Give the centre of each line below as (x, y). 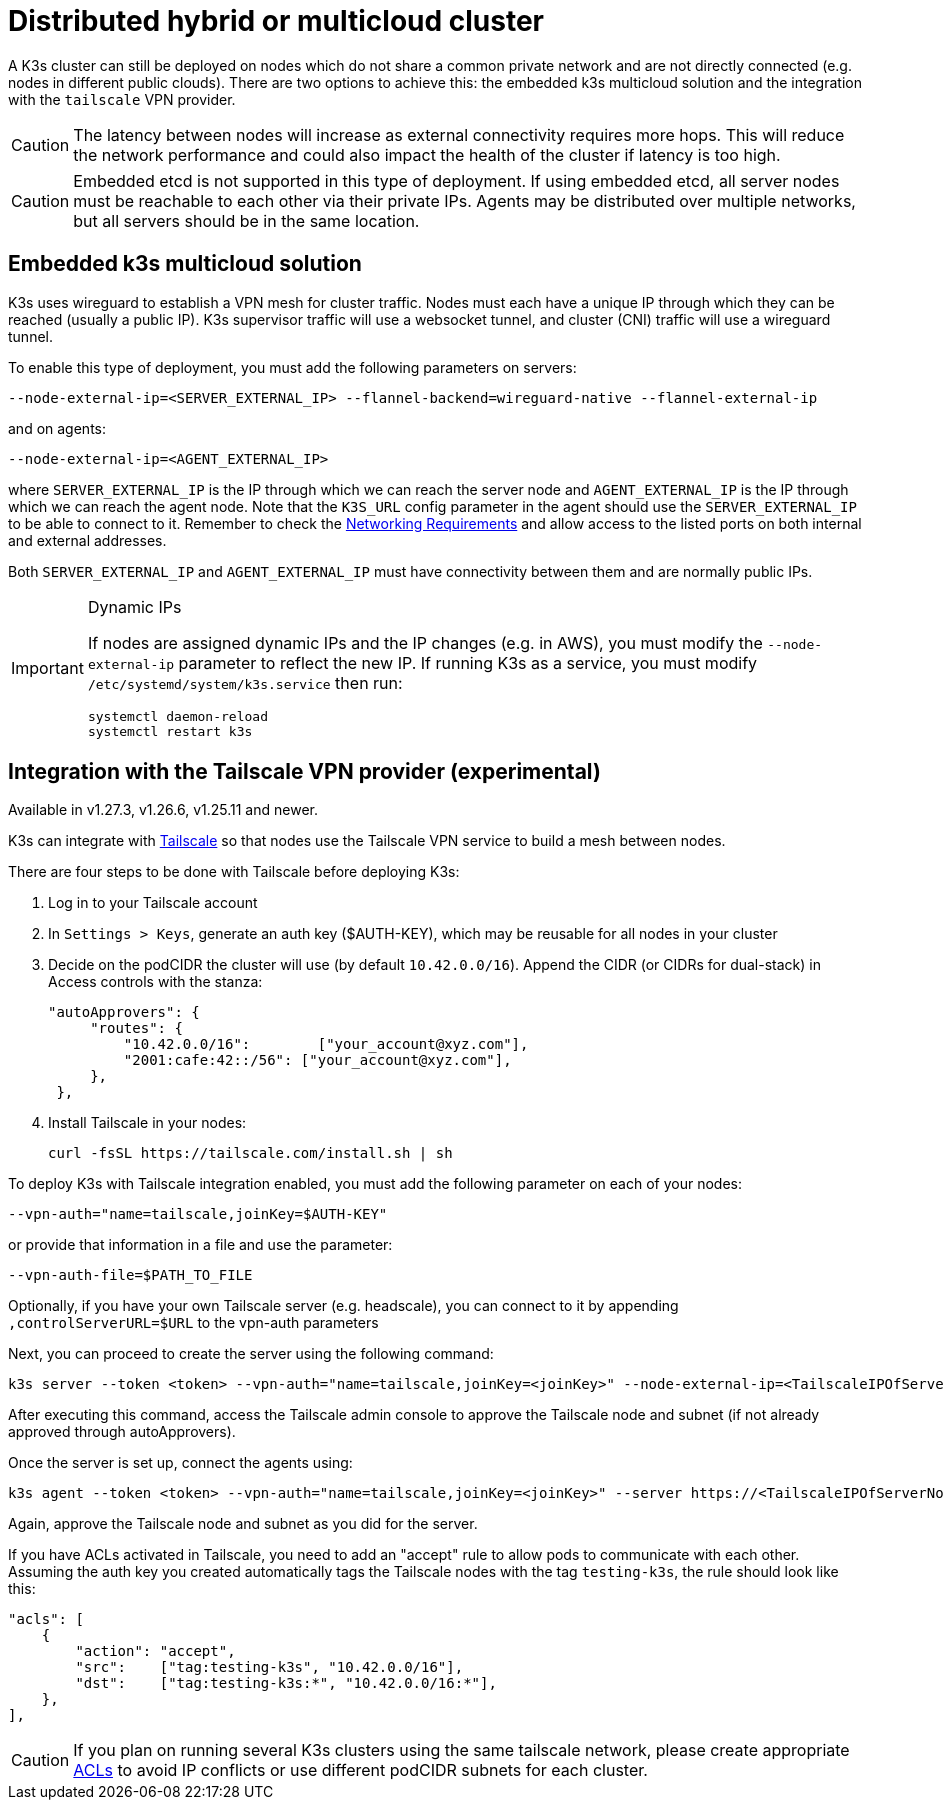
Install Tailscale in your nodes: (147, 1123)
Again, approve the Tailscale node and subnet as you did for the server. (243, 1524)
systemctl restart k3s (170, 731)
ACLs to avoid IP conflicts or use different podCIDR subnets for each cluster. (360, 1770)
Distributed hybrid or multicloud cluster (276, 21)
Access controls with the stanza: (155, 982)
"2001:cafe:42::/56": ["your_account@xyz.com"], (317, 1060)
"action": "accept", (155, 1651)
